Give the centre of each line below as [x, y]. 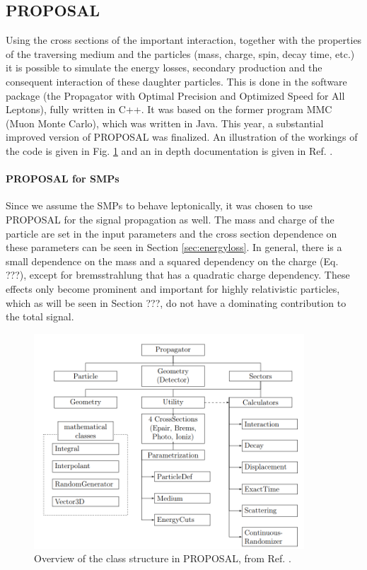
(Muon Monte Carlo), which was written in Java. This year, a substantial [165, 123]
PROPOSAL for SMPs [63, 179]
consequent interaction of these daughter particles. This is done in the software [176, 81]
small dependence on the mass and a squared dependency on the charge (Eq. [172, 261]
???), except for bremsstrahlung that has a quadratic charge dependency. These [178, 275]
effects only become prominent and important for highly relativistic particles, [173, 288]
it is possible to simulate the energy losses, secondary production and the [164, 68]
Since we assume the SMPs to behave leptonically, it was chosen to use [159, 205]
